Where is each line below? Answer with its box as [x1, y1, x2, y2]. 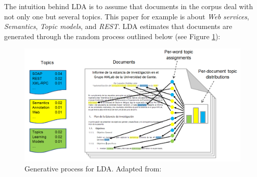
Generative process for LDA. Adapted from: [24, 163, 162, 174]
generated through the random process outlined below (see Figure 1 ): [4, 31, 220, 41]
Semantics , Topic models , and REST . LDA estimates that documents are [4, 21, 233, 32]
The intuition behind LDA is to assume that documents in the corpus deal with [4, 1, 253, 11]
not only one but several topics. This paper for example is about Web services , [4, 11, 249, 21]
